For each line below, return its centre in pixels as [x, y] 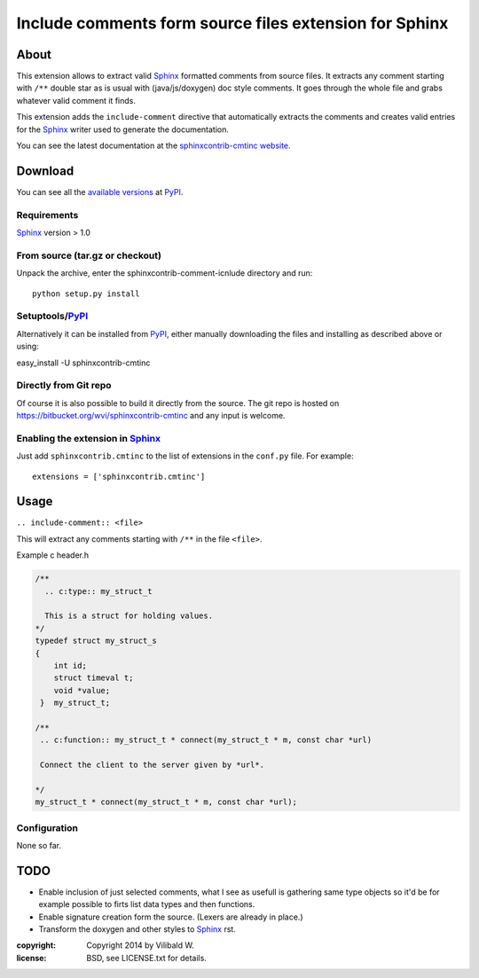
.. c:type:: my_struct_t [98, 591]
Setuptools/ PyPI [52, 317]
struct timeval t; [94, 678]
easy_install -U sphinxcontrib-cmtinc [83, 363]
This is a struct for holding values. [129, 616]
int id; [71, 665]
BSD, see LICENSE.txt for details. [147, 958]
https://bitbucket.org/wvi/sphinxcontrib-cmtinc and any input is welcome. [151, 416]
